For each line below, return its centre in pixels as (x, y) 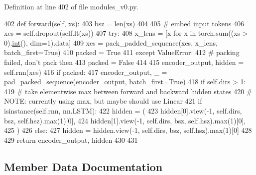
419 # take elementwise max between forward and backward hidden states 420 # (128, 91)
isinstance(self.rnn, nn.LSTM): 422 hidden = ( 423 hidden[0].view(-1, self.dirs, (123, 110)
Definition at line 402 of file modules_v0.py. (71, 6)
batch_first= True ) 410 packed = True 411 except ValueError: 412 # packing (122, 52)
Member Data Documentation (83, 166)
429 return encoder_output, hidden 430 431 (71, 140)
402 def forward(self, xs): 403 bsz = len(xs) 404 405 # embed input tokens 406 (124, 23)
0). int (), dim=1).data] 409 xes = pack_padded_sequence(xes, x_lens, (111, 42)
